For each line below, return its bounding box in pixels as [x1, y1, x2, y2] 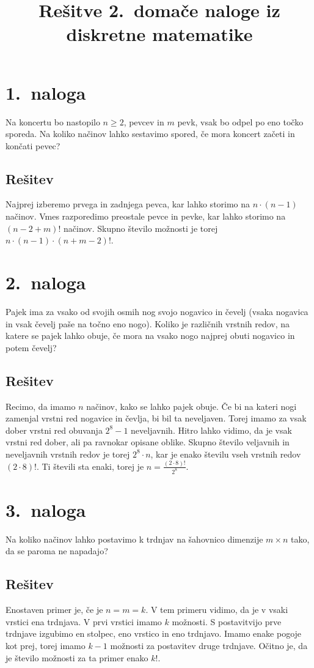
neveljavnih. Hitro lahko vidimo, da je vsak [131, 423, 292, 436]
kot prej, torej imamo [5, 639, 86, 652]
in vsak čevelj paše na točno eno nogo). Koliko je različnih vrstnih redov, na [5, 317, 290, 330]
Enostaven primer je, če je [5, 603, 103, 616]
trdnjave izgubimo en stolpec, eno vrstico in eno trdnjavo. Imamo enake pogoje [5, 627, 302, 640]
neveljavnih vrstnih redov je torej [5, 447, 130, 460]
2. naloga [5, 270, 86, 295]
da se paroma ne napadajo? [5, 544, 108, 557]
